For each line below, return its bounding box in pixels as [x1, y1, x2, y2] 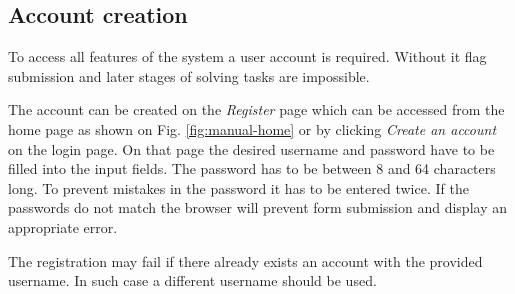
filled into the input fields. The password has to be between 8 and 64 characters [8, 158, 496, 179]
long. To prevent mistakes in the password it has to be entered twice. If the [8, 177, 469, 198]
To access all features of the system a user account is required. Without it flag [8, 46, 487, 67]
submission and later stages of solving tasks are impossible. [8, 65, 370, 86]
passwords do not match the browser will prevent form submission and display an [8, 197, 507, 218]
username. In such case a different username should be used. [8, 270, 377, 291]
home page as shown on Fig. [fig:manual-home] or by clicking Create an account [8, 118, 497, 139]
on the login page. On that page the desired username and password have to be [8, 138, 495, 159]
